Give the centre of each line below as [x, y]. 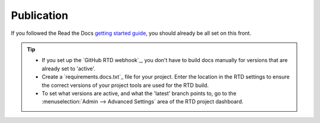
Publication [39, 15]
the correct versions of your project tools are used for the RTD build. [125, 85]
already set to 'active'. [69, 69]
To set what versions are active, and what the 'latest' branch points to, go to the [139, 93]
